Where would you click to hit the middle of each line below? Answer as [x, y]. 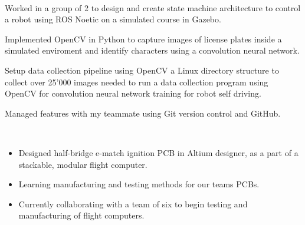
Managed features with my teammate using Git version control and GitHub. [143, 113]
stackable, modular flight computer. [83, 164]
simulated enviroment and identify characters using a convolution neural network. [152, 50]
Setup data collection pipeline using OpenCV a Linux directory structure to [142, 70]
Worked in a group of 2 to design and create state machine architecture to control [153, 7]
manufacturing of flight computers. [81, 215]
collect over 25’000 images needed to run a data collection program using [137, 82]
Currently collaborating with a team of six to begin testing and [133, 204]
